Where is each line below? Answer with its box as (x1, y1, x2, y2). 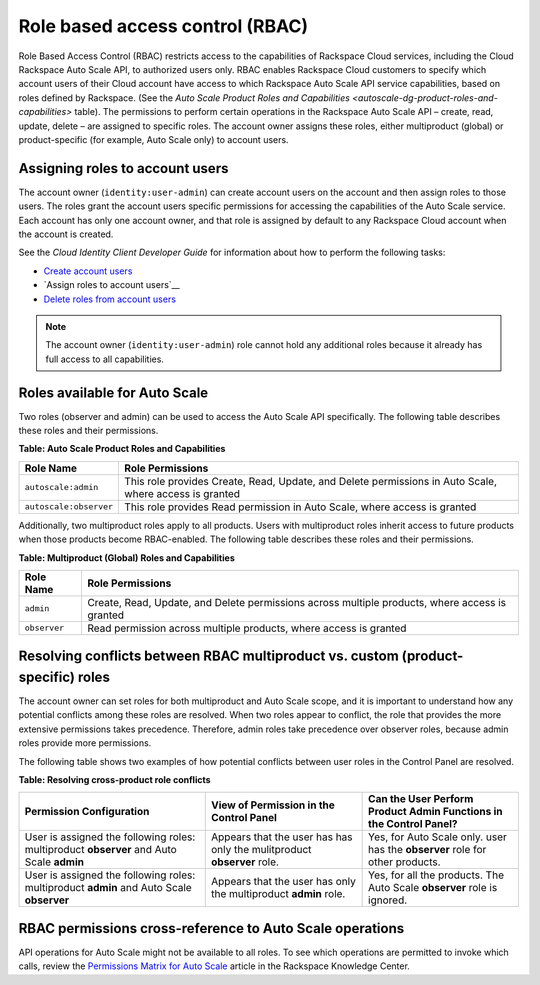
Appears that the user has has (211, 830, 354, 844)
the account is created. (18, 228, 114, 240)
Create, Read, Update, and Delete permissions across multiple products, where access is (86, 595, 507, 609)
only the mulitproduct (211, 843, 312, 857)
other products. (368, 855, 441, 869)
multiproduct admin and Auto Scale (24, 881, 192, 895)
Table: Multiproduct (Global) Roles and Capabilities (18, 551, 235, 564)
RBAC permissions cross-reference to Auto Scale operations (18, 920, 405, 937)
